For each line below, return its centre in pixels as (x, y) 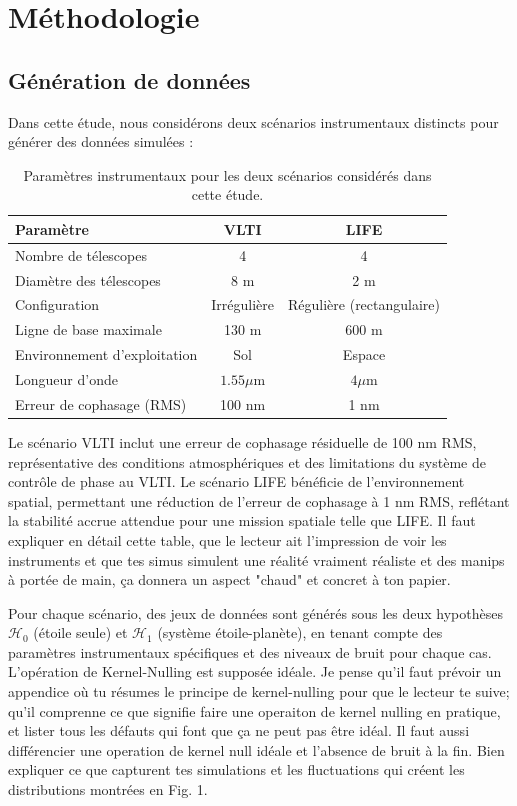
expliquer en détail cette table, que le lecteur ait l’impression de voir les (227, 539)
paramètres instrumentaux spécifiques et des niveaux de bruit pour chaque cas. (250, 651)
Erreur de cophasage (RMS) (101, 403)
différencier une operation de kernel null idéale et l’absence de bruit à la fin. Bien (256, 749)
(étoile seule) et (80, 632)
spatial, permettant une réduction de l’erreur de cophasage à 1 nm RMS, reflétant (259, 500)
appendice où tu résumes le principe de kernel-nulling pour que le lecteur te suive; (259, 691)
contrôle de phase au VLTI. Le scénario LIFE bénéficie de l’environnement (236, 481)
